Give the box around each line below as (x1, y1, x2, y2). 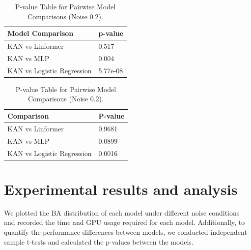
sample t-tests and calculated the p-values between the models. (4, 236, 194, 247)
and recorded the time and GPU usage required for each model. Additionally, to (4, 217, 245, 227)
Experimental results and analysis (4, 179, 238, 199)
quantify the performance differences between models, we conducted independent (4, 226, 247, 237)
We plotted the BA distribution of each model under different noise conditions (4, 207, 240, 218)
